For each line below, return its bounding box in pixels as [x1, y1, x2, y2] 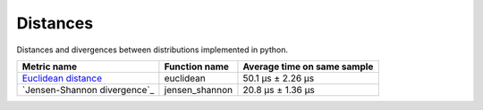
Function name [164, 60, 230, 73]
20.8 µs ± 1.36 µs [242, 83, 315, 96]
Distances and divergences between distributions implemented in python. [16, 44, 288, 55]
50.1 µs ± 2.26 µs [242, 72, 315, 84]
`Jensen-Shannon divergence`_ [21, 83, 155, 96]
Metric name [21, 60, 78, 73]
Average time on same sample [242, 60, 374, 73]
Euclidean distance [21, 72, 103, 84]
